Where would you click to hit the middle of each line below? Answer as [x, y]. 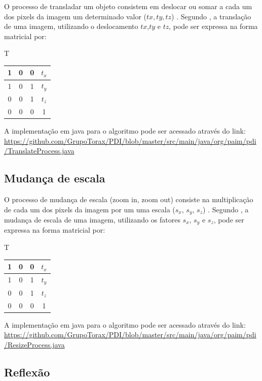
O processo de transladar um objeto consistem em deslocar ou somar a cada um [128, 6]
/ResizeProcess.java [34, 344]
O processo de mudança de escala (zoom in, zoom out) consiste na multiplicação [129, 199]
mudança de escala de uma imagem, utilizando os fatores [92, 219]
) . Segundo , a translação [211, 16]
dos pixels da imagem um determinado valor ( [75, 16]
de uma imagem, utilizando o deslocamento [71, 26]
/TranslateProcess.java [39, 151]
